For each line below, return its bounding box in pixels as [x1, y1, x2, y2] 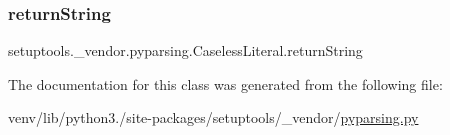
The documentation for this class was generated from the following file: [8, 73, 443, 94]
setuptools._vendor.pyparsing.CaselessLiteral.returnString [8, 40, 363, 61]
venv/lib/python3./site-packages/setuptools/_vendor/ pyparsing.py [8, 107, 419, 128]
